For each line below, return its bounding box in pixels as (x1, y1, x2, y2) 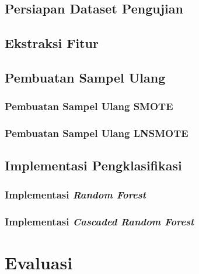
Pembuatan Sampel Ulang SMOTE (5, 99, 173, 114)
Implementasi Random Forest (5, 187, 146, 201)
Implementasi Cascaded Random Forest (5, 214, 194, 228)
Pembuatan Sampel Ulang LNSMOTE (5, 126, 188, 141)
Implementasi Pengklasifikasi (5, 156, 182, 174)
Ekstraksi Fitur (5, 34, 99, 52)
